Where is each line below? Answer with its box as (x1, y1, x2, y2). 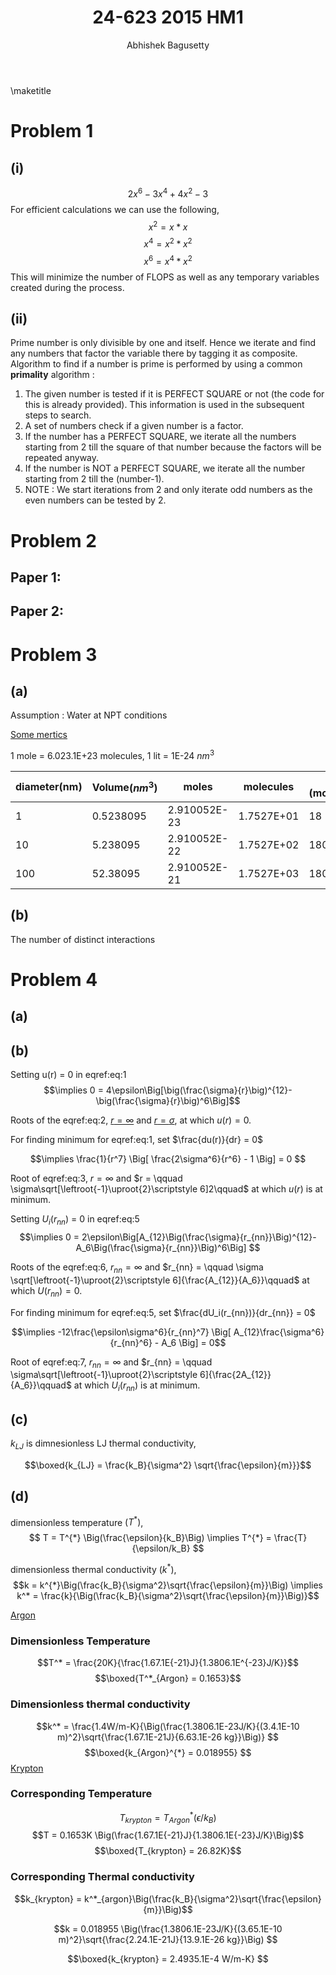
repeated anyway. (24, 452, 100, 464)
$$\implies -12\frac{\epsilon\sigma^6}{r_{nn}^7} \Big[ (11, 1326, 232, 1338)
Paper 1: (10, 569, 62, 586)
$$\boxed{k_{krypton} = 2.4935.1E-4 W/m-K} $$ (67, 1952, 269, 1965)
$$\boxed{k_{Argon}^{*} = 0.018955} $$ (84, 1746, 252, 1758)
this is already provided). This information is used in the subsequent (24, 399, 305, 411)
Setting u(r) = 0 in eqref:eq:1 (10, 1069, 127, 1081)
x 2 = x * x (148, 219, 188, 233)
